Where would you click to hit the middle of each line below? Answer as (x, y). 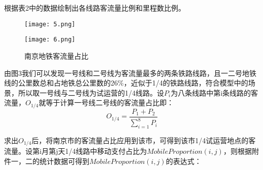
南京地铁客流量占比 (56, 55)
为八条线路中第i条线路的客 (215, 92)
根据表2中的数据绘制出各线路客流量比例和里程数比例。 (95, 8)
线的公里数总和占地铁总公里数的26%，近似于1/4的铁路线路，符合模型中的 (126, 83)
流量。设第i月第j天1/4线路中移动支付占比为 (76, 151)
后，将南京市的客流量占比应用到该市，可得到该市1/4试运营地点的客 (144, 140)
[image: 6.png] (50, 40)
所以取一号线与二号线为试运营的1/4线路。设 (91, 92)
